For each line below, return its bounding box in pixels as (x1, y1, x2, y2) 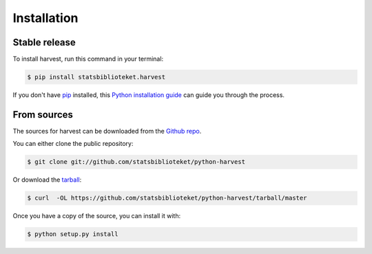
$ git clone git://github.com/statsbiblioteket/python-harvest (27, 158, 246, 166)
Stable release (12, 36, 76, 48)
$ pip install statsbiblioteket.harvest (27, 73, 165, 81)
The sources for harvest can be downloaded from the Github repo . (12, 127, 202, 135)
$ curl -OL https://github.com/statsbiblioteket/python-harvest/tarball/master (27, 194, 307, 202)
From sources (12, 109, 74, 120)
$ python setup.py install (27, 231, 118, 238)
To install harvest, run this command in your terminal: (12, 55, 164, 63)
